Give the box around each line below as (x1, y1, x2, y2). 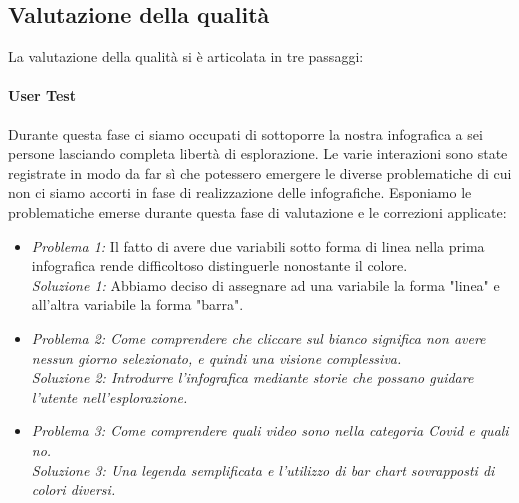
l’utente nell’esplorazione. (31, 386, 188, 407)
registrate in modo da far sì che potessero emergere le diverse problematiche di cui (8, 162, 512, 183)
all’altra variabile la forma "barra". (31, 294, 244, 315)
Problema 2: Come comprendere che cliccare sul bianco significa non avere (31, 327, 486, 348)
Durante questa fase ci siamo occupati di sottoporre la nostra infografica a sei (8, 123, 483, 144)
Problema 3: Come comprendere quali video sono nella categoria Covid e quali (31, 420, 509, 441)
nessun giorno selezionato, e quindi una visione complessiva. (31, 347, 402, 368)
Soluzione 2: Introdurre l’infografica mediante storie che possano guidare (31, 367, 474, 388)
